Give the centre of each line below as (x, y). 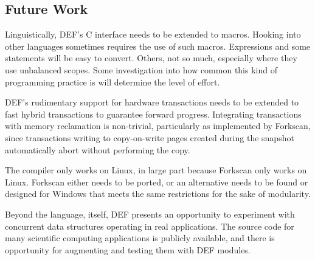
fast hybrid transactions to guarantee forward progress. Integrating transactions (153, 114)
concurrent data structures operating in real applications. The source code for (150, 226)
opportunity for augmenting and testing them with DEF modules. (128, 249)
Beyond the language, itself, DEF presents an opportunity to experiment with (150, 214)
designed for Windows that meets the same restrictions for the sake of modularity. (158, 194)
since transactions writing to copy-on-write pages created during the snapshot (150, 137)
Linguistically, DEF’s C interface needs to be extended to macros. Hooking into (153, 34)
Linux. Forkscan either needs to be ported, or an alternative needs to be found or (157, 182)
